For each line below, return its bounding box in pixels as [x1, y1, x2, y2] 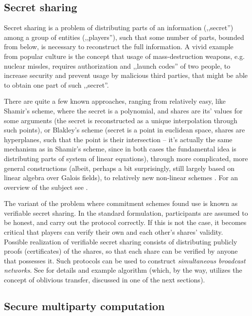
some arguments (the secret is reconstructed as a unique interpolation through [4, 115, 237, 125]
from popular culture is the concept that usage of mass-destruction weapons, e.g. [4, 51, 245, 61]
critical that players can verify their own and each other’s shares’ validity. [4, 227, 223, 237]
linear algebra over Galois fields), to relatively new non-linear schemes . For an [4, 172, 238, 183]
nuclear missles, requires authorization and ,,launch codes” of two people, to [4, 60, 231, 71]
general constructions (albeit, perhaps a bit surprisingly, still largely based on [4, 163, 235, 173]
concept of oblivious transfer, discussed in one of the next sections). [4, 275, 205, 285]
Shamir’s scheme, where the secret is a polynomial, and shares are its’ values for [4, 105, 243, 115]
